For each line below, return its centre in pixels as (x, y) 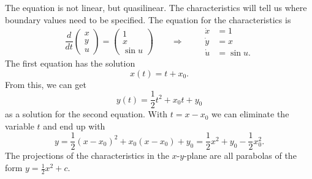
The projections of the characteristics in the (87, 155)
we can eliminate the (250, 114)
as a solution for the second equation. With (86, 114)
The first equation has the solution (70, 63)
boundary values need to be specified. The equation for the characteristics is (148, 19)
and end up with (74, 126)
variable (20, 126)
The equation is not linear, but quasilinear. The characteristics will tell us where (156, 7)
